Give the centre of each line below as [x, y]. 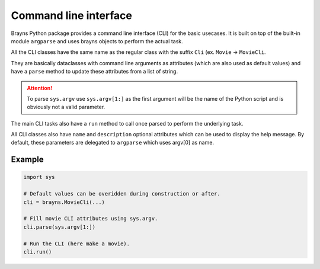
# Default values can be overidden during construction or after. [122, 194]
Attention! [40, 88]
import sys [39, 177]
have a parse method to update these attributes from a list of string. [94, 72]
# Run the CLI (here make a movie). [77, 244]
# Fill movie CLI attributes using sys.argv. [91, 219]
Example [27, 160]
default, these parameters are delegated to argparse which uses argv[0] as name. [113, 143]
